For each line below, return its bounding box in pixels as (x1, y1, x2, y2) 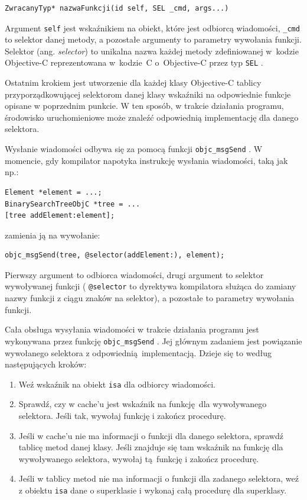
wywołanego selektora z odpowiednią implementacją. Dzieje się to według (5, 346, 272, 359)
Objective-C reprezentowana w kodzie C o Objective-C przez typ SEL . (5, 56, 263, 69)
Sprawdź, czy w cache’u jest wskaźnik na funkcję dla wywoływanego (18, 398, 267, 410)
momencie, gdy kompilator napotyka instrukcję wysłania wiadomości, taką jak (5, 154, 288, 166)
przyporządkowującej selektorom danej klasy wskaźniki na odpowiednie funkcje (5, 88, 291, 100)
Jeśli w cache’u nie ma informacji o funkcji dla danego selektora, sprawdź (18, 429, 283, 441)
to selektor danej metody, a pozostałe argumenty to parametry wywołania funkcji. (5, 33, 302, 46)
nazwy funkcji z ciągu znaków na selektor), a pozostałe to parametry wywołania (5, 292, 295, 304)
